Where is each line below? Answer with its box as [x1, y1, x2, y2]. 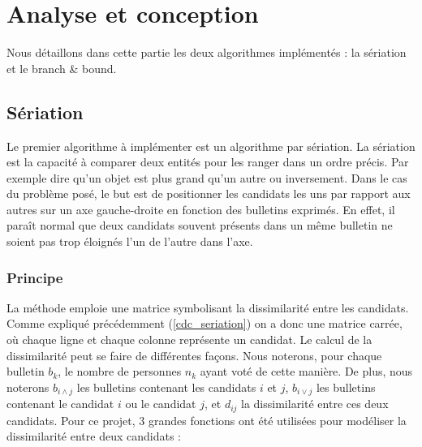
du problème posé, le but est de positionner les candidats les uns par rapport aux [6, 185, 411, 202]
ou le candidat [125, 395, 196, 412]
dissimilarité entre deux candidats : [6, 428, 181, 445]
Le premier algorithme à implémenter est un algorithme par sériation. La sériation [6, 137, 416, 154]
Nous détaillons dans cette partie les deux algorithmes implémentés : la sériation [6, 44, 407, 61]
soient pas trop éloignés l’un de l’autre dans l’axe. [6, 233, 253, 250]
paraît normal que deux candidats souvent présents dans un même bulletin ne [6, 217, 393, 234]
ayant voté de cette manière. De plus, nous [200, 363, 413, 380]
